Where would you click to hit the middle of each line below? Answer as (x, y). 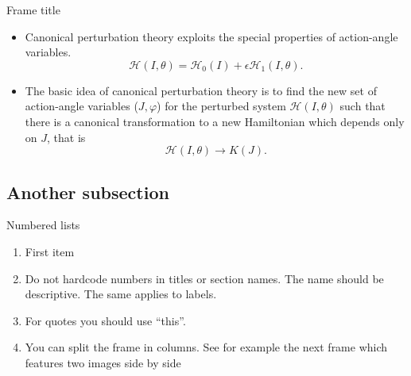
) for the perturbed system (221, 106)
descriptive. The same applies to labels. (121, 294)
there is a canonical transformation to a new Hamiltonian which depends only (215, 121)
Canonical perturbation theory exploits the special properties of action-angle (211, 36)
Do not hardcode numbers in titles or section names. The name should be (204, 278)
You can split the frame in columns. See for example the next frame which (206, 347)
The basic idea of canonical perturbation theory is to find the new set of (201, 90)
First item (50, 251)
